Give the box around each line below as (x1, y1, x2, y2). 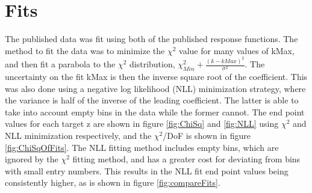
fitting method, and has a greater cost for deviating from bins (72, 153, 301, 165)
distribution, (129, 58, 175, 70)
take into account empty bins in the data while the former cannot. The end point (5, 105, 305, 118)
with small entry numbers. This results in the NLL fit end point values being (5, 164, 289, 177)
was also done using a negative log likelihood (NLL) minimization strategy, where (5, 82, 306, 94)
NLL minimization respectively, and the (5, 129, 152, 141)
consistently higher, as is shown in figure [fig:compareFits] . (5, 176, 220, 189)
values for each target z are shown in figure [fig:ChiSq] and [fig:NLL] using (5, 117, 279, 130)
